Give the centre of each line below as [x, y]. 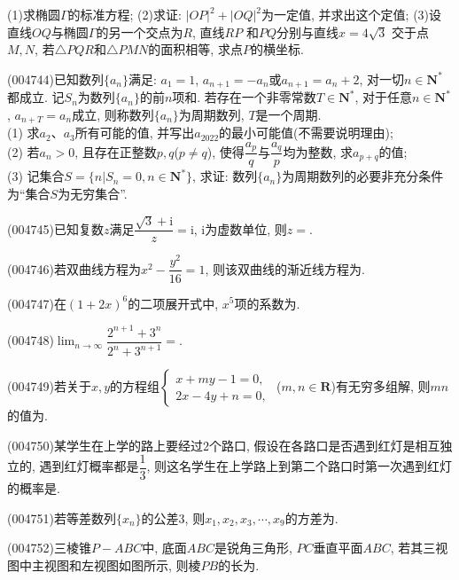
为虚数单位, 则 [246, 228]
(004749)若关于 [49, 386]
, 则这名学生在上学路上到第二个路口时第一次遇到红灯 [300, 466]
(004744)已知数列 [55, 78]
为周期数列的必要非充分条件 [363, 176]
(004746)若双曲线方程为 [74, 268]
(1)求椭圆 [34, 14]
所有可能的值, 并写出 [135, 133]
